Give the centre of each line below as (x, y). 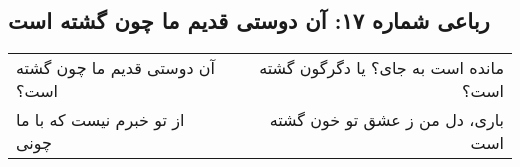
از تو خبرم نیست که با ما (100, 120)
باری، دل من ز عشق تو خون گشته (386, 120)
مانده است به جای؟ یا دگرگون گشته (381, 68)
